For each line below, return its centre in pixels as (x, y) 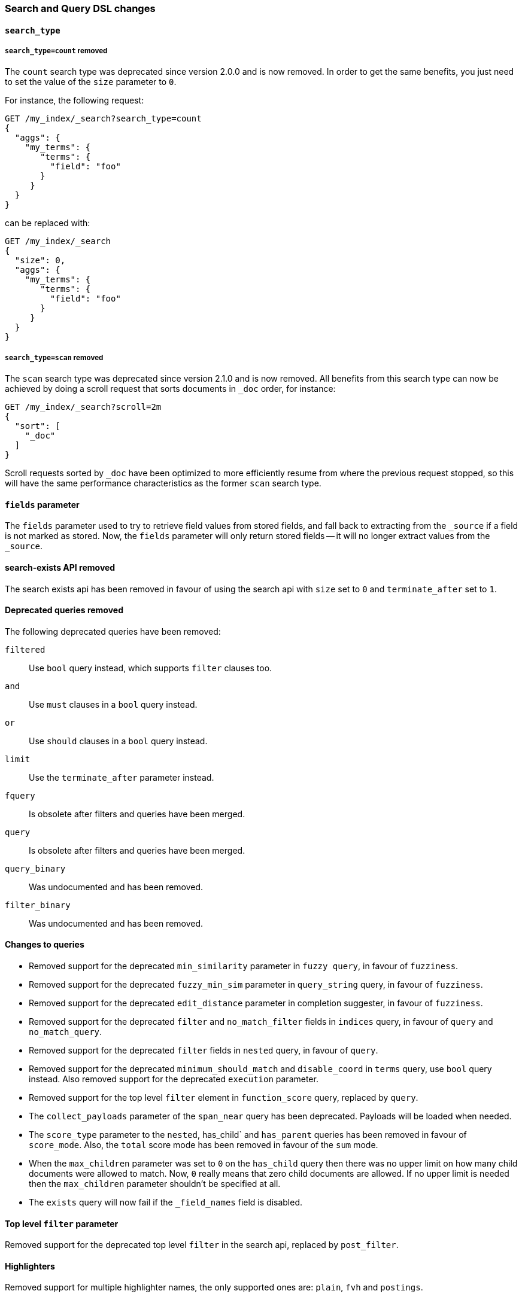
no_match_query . (66, 1032)
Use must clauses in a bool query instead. (113, 704)
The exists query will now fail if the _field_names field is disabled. (166, 1202)
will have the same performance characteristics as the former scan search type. (163, 483)
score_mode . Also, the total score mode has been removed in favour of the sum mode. (204, 1145)
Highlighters (30, 1266)
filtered (25, 649)
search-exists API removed (60, 567)
